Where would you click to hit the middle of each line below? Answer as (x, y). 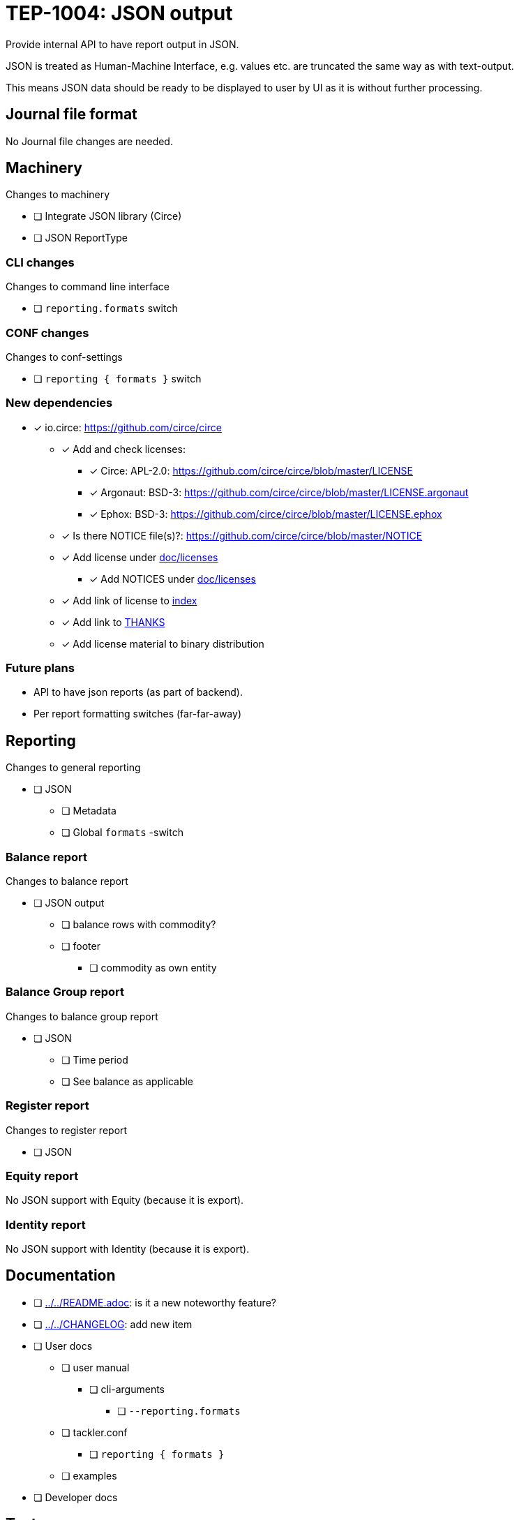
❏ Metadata (89, 811)
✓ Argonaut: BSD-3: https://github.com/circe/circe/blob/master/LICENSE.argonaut (279, 492)
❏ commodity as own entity (153, 968)
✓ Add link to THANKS (113, 622)
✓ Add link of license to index (129, 600)
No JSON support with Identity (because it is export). (128, 1249)
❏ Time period (95, 1059)
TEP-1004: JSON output (119, 13)
